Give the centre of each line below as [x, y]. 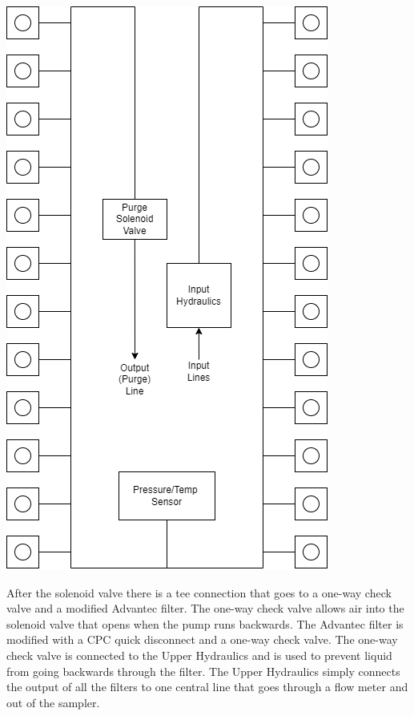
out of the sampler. [53, 702]
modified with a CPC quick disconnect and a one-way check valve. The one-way [202, 639]
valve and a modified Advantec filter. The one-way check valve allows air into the [205, 608]
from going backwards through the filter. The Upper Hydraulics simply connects [203, 671]
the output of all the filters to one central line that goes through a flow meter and [207, 687]
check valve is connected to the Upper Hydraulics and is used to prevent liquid [199, 655]
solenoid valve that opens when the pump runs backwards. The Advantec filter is [205, 623]
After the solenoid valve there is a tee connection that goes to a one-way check [199, 592]
